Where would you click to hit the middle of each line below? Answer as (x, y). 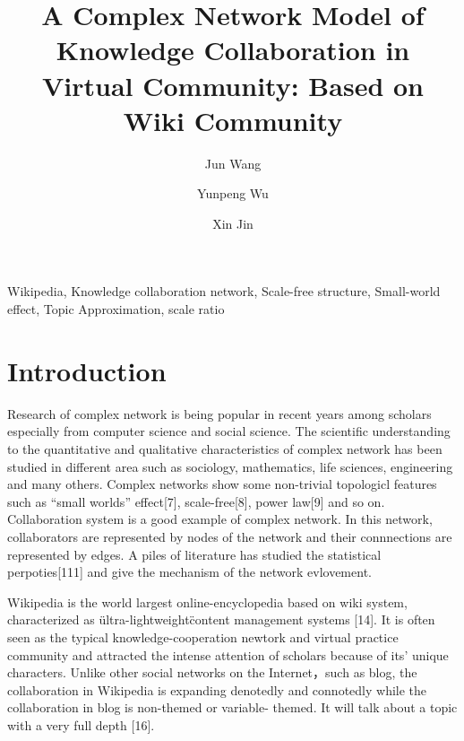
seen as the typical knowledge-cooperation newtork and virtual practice (203, 636)
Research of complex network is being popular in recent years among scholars (219, 413)
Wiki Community (233, 120)
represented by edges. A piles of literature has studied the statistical (194, 554)
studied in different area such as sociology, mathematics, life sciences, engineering (230, 466)
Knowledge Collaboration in (233, 50)
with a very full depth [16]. (81, 724)
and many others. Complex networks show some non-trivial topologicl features (222, 484)
